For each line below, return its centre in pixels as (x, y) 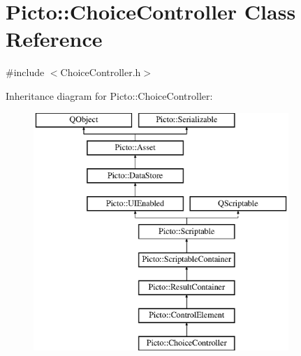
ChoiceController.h (101, 72)
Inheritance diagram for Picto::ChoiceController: (109, 95)
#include (25, 72)
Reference (54, 39)
